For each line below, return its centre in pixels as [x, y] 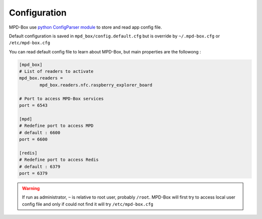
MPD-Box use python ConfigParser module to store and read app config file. [85, 27]
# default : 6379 [40, 167]
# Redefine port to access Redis [59, 160]
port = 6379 [33, 173]
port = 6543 [33, 105]
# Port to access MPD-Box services [61, 99]
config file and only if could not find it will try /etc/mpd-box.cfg [88, 204]
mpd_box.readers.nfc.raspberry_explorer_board [96, 85]
